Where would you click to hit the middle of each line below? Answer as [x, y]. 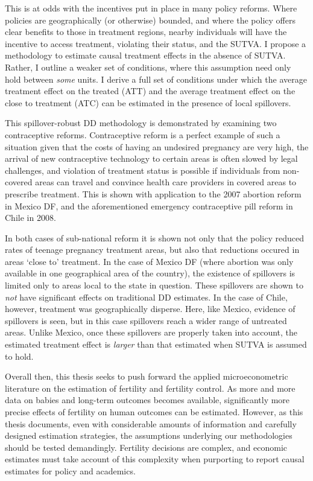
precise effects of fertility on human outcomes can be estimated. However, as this [154, 412]
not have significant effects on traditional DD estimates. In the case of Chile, [146, 297]
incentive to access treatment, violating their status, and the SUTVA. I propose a [156, 43]
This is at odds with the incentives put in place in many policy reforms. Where [151, 8]
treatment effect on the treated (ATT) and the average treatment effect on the [150, 91]
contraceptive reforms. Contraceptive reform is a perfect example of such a [143, 134]
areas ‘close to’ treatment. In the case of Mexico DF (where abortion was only [149, 261]
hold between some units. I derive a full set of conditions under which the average [156, 79]
